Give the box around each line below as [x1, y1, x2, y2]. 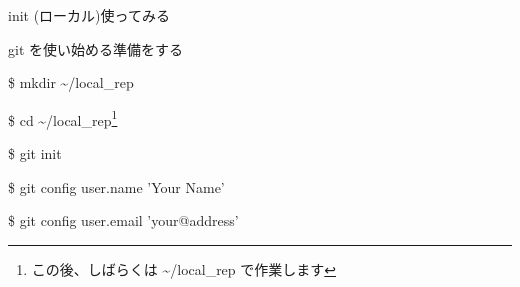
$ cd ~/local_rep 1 [8, 106, 118, 130]
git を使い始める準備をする [8, 38, 183, 59]
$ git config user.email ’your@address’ [8, 210, 239, 231]
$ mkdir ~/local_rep [8, 72, 134, 93]
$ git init [8, 143, 62, 164]
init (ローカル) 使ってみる [8, 5, 170, 25]
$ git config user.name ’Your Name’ [8, 176, 225, 197]
